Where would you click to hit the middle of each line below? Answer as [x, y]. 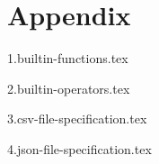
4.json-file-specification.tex [79, 148]
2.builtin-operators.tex [69, 88]
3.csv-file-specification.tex [77, 118]
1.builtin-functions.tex [68, 58]
